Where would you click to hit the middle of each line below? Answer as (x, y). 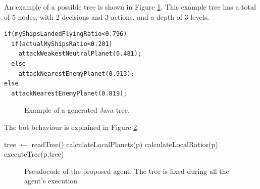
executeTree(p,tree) (34, 154)
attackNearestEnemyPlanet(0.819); (69, 93)
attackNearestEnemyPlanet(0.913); (76, 74)
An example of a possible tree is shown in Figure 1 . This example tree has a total (130, 7)
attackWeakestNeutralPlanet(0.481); (80, 54)
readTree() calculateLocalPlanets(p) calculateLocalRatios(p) (125, 144)
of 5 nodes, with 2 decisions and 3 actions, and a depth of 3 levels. (107, 16)
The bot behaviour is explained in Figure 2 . (72, 127)
